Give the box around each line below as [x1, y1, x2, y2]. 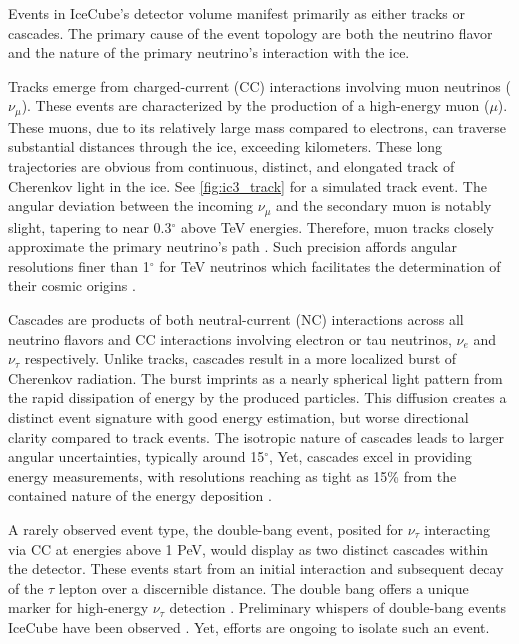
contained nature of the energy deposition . [8, 485, 272, 506]
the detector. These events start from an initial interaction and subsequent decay [8, 558, 504, 579]
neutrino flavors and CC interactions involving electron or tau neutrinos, [8, 328, 452, 349]
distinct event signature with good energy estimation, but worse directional [8, 407, 469, 427]
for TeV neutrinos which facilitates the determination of [159, 255, 501, 276]
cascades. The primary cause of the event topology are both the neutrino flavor [8, 22, 493, 43]
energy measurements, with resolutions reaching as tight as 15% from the [8, 465, 457, 486]
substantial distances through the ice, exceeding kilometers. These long [8, 136, 443, 157]
